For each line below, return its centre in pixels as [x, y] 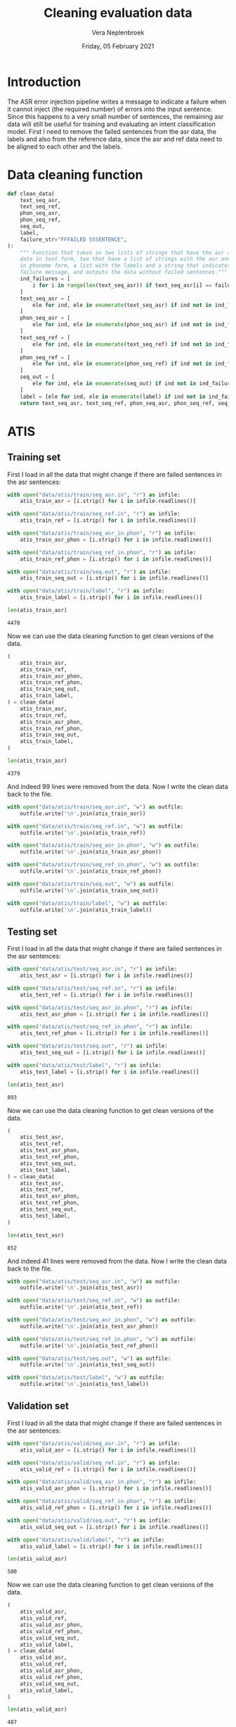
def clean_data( [31, 194]
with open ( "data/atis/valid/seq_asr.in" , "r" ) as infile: [94, 1443]
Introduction [44, 82]
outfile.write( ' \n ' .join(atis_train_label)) [86, 910]
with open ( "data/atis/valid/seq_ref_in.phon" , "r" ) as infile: [102, 1502]
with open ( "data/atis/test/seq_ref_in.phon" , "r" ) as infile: [100, 1027]
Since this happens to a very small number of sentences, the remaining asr [116, 116]
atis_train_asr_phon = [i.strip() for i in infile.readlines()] [116, 540]
